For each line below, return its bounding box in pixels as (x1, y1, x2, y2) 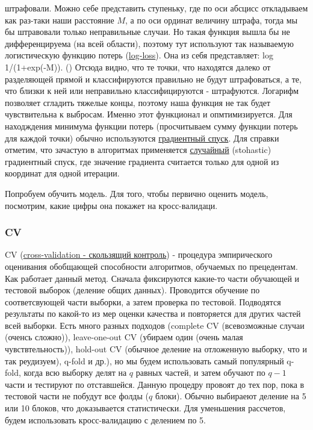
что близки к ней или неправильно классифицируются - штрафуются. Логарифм (5, 84, 299, 97)
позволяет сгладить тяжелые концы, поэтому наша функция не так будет (5, 96, 271, 108)
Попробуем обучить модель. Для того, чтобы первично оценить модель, (5, 187, 268, 199)
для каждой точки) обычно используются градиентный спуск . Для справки (5, 131, 279, 144)
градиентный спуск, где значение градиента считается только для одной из (5, 155, 279, 167)
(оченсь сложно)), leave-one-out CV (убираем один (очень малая (5, 331, 243, 343)
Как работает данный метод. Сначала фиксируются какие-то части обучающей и (5, 272, 300, 284)
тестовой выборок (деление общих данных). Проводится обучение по (5, 284, 260, 296)
